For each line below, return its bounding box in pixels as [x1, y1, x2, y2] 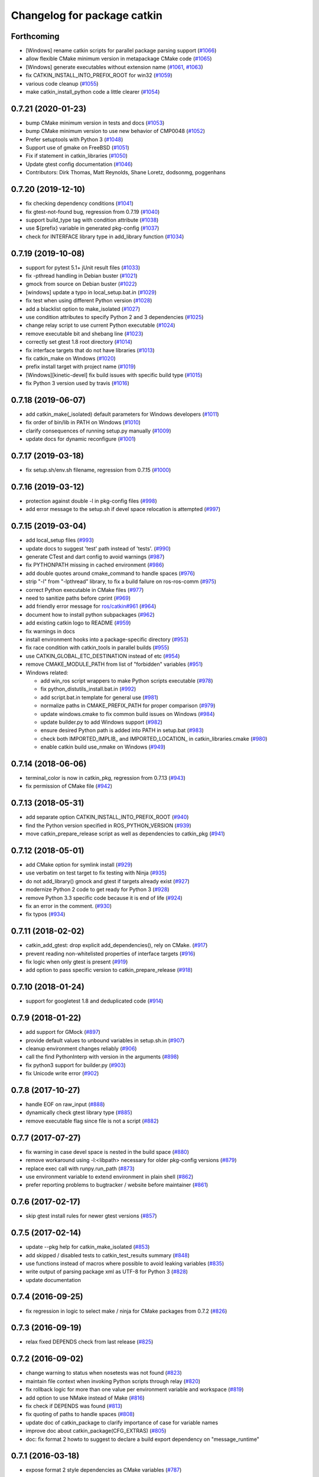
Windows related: [25, 669, 69, 676]
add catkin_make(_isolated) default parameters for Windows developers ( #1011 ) [25, 411, 219, 418]
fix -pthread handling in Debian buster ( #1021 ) [25, 272, 138, 279]
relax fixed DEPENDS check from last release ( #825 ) [25, 1338, 154, 1345]
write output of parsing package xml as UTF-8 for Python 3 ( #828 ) [25, 1268, 188, 1276]
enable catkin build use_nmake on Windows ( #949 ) [40, 743, 165, 750]
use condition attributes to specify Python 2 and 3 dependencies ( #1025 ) [25, 313, 204, 320]
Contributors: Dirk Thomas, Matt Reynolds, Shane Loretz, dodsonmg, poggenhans [25, 169, 226, 176]
